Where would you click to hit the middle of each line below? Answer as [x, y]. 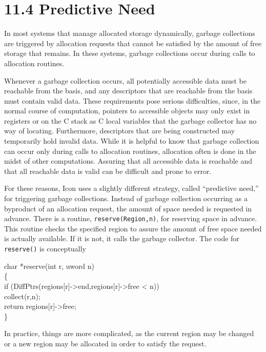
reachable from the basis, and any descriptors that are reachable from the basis [128, 91]
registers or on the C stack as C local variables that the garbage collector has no [130, 120]
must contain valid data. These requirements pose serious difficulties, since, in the [132, 100]
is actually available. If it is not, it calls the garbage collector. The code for [122, 238]
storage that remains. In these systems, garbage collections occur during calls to [130, 53]
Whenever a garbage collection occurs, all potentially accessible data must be [125, 80]
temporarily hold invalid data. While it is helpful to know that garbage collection [132, 141]
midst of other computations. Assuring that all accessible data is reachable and [128, 161]
